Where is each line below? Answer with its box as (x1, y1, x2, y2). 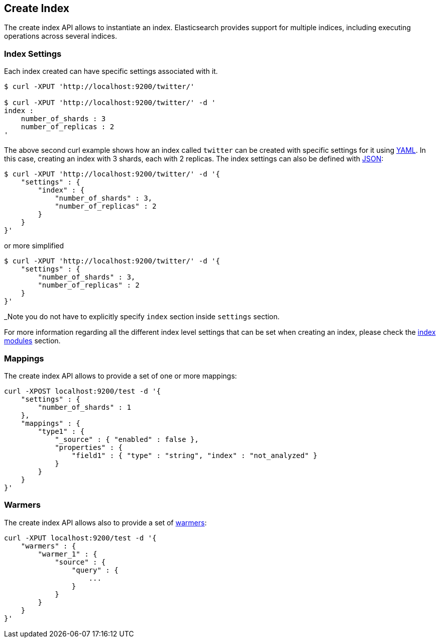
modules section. (4, 336, 61, 345)
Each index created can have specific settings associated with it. (4, 67, 218, 76)
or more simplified (4, 241, 64, 250)
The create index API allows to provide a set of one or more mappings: (4, 371, 237, 380)
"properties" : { (55, 443, 123, 451)
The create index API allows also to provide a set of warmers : (4, 518, 207, 527)
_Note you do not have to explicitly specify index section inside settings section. (4, 312, 280, 321)
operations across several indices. (4, 32, 117, 41)
